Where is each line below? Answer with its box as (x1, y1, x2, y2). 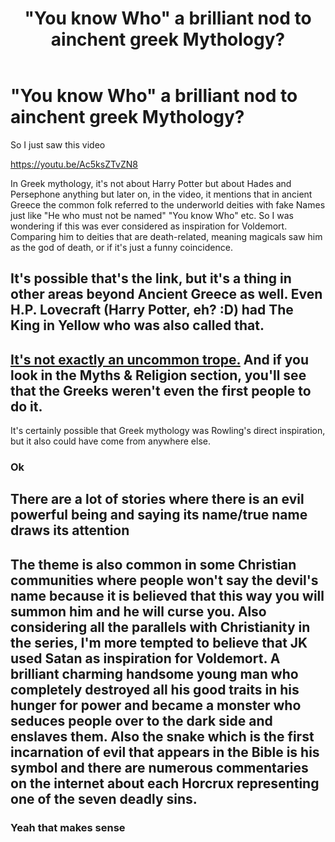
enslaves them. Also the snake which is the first (10, 728, 315, 745)
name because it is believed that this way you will (10, 587, 325, 604)
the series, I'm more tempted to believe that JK (10, 634, 308, 651)
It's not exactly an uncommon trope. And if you (10, 351, 310, 368)
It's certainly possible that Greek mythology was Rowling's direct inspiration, (10, 425, 326, 437)
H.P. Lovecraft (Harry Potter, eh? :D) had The (10, 302, 294, 319)
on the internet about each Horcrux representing (10, 775, 320, 792)
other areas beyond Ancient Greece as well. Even (10, 286, 323, 303)
